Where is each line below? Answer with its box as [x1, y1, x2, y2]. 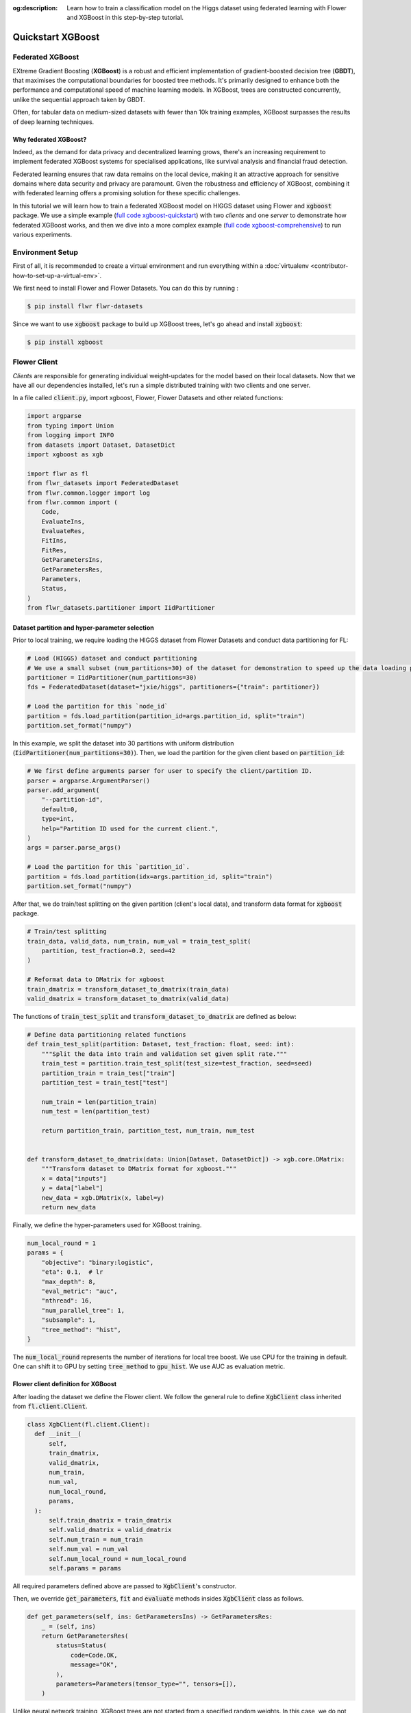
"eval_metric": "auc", [41, 1287, 118, 1295]
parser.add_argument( [27, 787, 100, 794]
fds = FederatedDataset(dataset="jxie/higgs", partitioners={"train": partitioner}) [27, 683, 320, 691]
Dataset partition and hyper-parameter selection [12, 624, 154, 632]
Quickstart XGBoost [12, 32, 100, 43]
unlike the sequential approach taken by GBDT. [12, 95, 145, 103]
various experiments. [12, 230, 73, 239]
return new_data [41, 1203, 96, 1211]
